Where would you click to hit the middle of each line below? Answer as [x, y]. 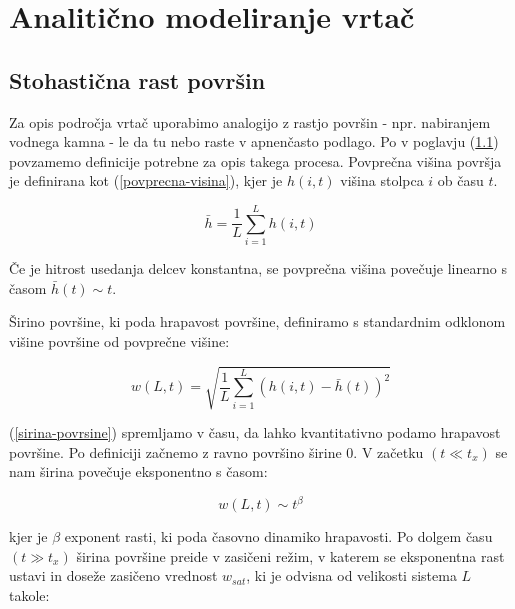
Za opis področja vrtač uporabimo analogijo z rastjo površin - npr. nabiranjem [250, 121]
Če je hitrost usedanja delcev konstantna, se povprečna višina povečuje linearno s [258, 268]
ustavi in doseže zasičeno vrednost [113, 575]
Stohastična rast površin [137, 79]
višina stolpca [382, 180]
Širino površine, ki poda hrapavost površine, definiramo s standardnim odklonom [257, 321]
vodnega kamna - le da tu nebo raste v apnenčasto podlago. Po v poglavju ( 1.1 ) [254, 141]
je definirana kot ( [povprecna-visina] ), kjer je [146, 180]
